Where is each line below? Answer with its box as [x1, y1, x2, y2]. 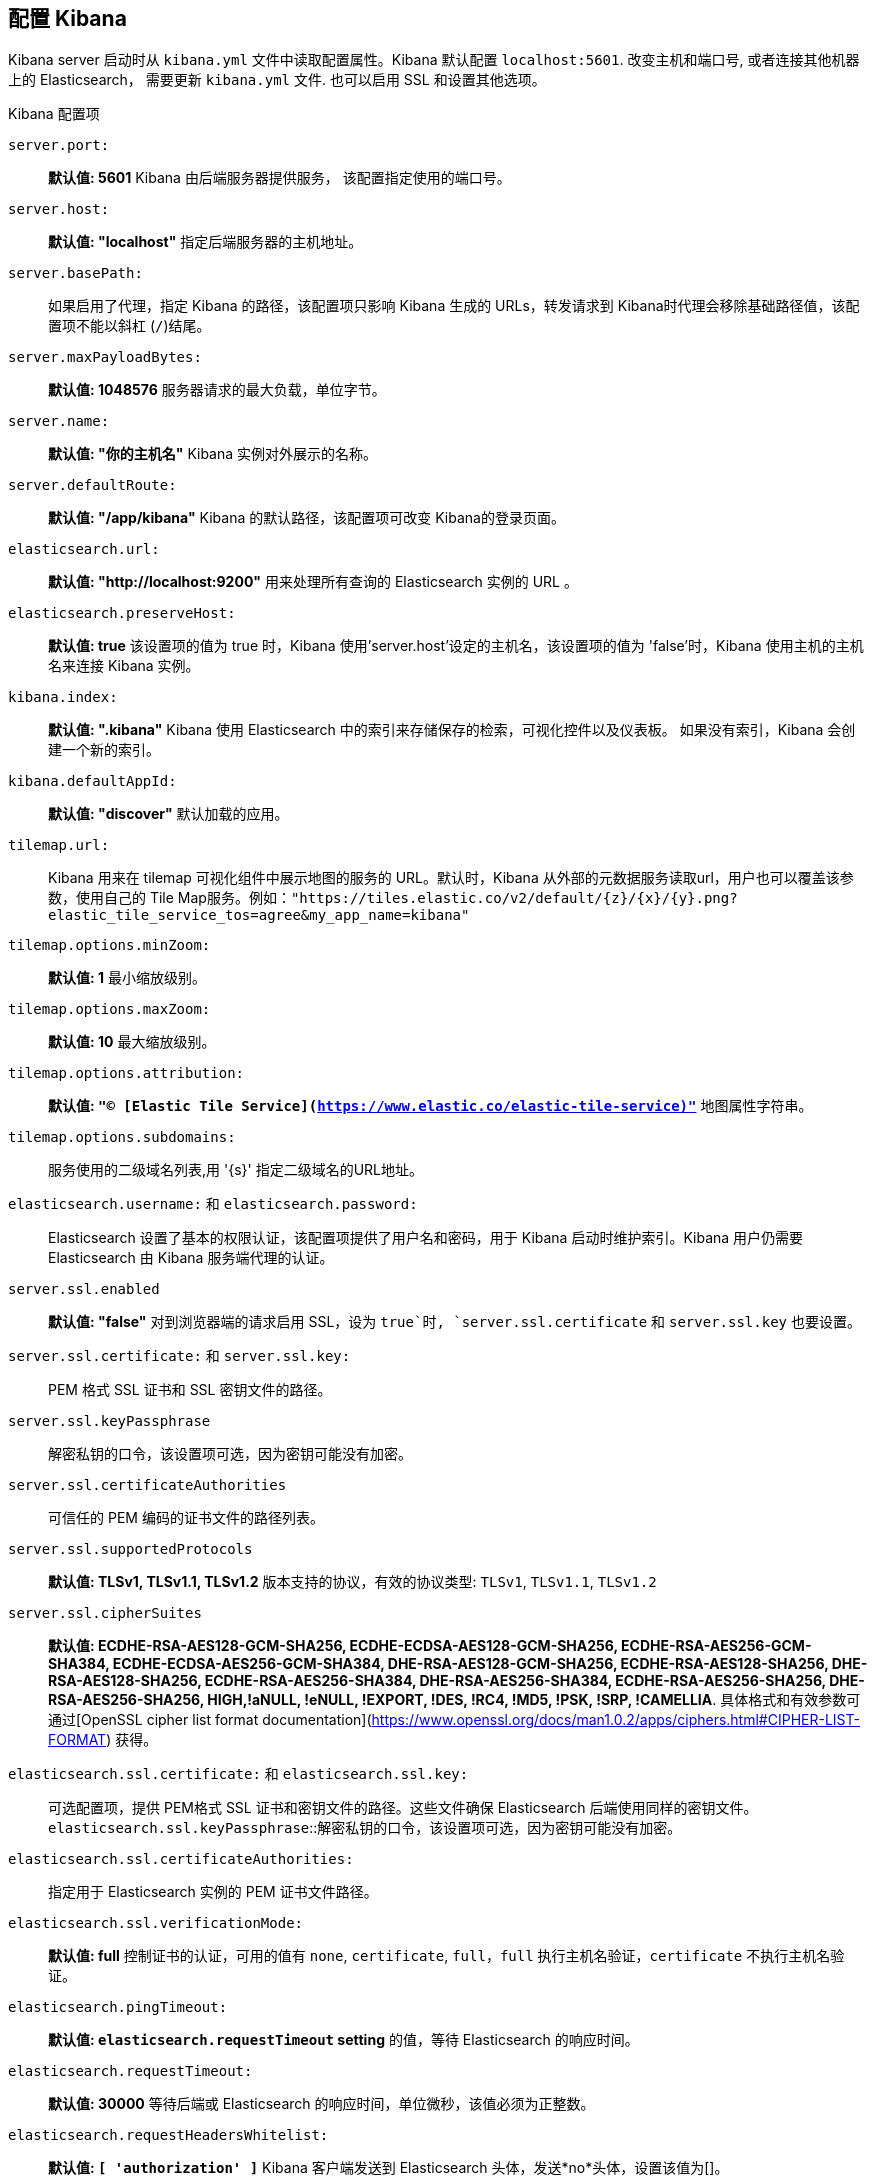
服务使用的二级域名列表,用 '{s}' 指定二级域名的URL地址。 [48, 1161, 423, 1179]
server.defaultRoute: [8, 477, 177, 494]
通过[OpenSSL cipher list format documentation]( [48, 1711, 372, 1729]
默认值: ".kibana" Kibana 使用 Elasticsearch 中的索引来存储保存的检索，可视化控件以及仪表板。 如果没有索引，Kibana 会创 [48, 721, 856, 739]
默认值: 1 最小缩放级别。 [48, 969, 206, 987]
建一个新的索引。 [48, 741, 160, 759]
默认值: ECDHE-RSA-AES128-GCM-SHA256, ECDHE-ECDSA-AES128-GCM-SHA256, [48, 1637, 618, 1655]
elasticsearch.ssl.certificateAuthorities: [8, 1851, 354, 1868]
